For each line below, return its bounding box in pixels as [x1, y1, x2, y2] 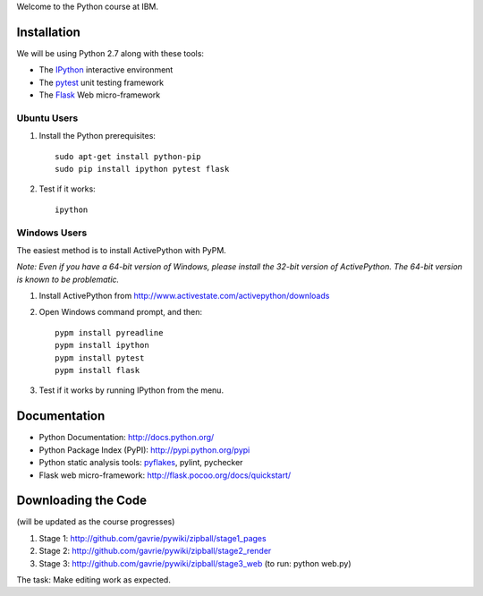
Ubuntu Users [16, 112, 79, 124]
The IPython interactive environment [38, 64, 174, 75]
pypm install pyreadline [55, 328, 164, 337]
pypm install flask [55, 365, 140, 376]
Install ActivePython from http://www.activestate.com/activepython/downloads [38, 291, 330, 302]
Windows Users [16, 226, 88, 239]
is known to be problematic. [16, 274, 120, 285]
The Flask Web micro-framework [38, 89, 161, 100]
